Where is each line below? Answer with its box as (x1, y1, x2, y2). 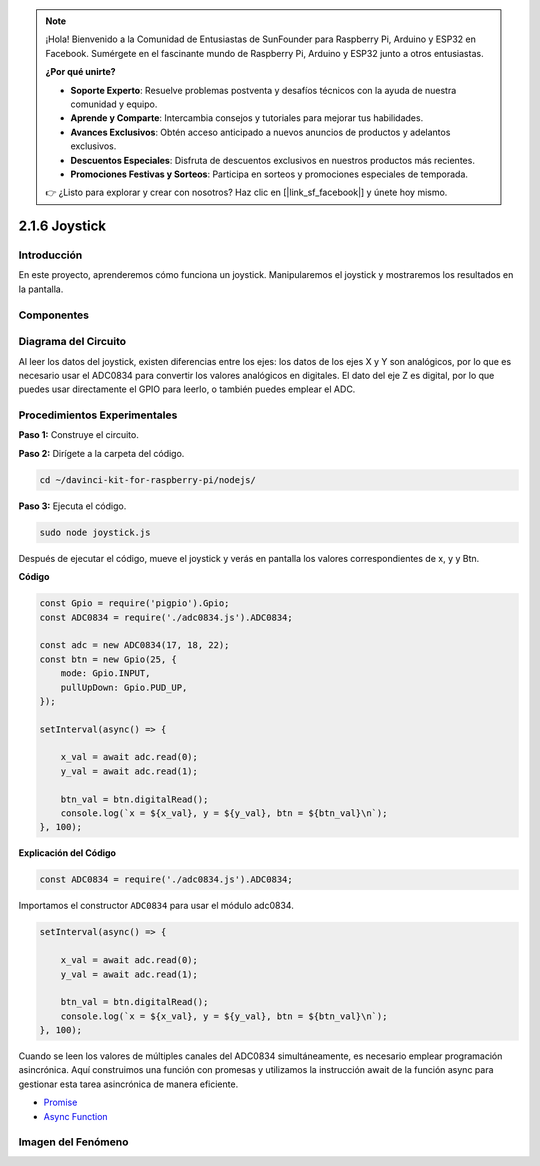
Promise (43, 1096, 78, 1109)
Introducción (18, 248, 83, 262)
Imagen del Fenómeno (18, 1135, 129, 1149)
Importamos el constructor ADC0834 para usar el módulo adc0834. (18, 900, 294, 912)
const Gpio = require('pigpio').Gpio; (39, 598, 230, 609)
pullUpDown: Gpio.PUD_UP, (60, 681, 188, 693)
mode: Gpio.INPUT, (60, 668, 151, 679)
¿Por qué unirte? (45, 66, 116, 78)
